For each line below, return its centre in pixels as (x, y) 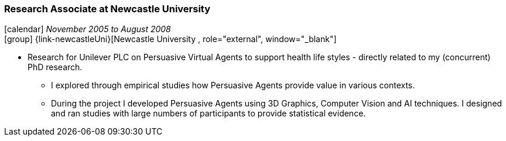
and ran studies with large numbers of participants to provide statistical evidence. (208, 114)
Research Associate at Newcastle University (107, 9)
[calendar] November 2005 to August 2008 (88, 29)
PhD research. (55, 67)
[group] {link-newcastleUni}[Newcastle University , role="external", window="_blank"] (170, 39)
